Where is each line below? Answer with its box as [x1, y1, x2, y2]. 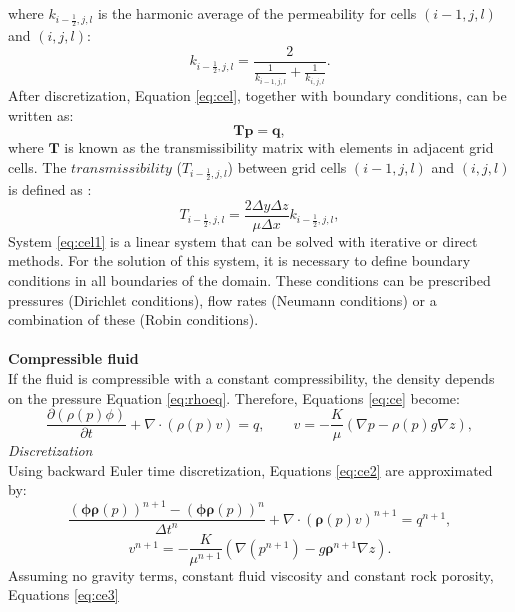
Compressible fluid [8, 348, 139, 369]
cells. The [8, 156, 67, 177]
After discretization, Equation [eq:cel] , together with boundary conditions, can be [8, 84, 507, 105]
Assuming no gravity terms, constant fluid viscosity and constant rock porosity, [8, 564, 494, 585]
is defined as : [8, 179, 92, 200]
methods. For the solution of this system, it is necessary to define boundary [8, 250, 471, 271]
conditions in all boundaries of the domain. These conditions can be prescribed [8, 269, 491, 290]
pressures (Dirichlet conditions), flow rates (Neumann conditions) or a [8, 289, 437, 310]
